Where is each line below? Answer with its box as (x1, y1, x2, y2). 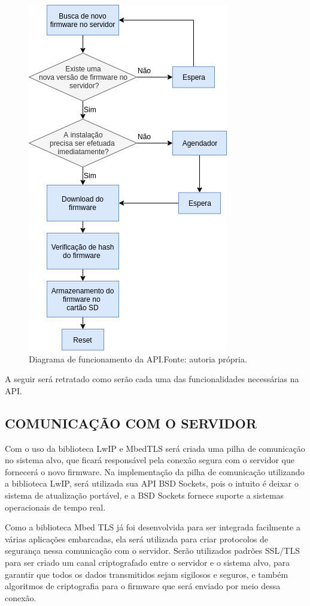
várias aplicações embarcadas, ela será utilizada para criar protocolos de (5, 532, 269, 545)
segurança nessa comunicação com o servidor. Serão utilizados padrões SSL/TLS (5, 544, 300, 557)
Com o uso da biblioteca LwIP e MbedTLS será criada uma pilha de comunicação (5, 442, 305, 454)
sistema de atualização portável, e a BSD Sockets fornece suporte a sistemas (5, 488, 284, 501)
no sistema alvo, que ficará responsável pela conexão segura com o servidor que (5, 454, 294, 466)
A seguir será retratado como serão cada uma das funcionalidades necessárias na (5, 373, 299, 385)
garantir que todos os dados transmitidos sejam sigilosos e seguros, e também (5, 568, 288, 580)
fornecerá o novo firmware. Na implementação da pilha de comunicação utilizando (5, 465, 305, 478)
